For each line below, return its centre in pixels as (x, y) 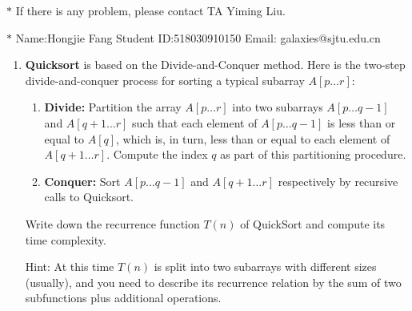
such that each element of (195, 122)
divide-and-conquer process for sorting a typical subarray (165, 80)
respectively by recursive (338, 181)
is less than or (362, 122)
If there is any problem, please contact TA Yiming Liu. (150, 10)
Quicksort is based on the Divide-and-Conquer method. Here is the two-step (215, 65)
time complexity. (66, 239)
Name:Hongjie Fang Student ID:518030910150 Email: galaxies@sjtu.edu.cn (198, 37)
